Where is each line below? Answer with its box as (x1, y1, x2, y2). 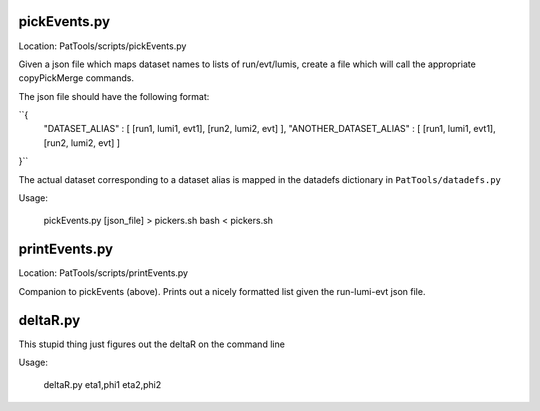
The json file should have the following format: (18, 90, 210, 102)
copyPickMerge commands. (18, 72, 135, 84)
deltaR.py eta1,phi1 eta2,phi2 (43, 379, 162, 391)
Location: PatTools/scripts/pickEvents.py (18, 40, 187, 52)
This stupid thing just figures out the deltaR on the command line (18, 338, 285, 350)
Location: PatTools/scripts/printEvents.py (18, 267, 189, 279)
